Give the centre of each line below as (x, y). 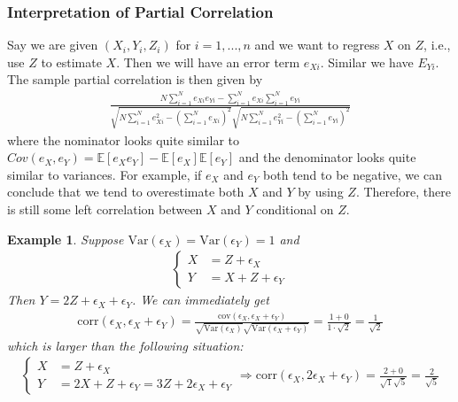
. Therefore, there (403, 192)
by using (321, 192)
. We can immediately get (200, 300)
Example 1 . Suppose (66, 239)
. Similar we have (367, 62)
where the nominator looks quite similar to (123, 139)
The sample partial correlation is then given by (135, 79)
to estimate (71, 62)
